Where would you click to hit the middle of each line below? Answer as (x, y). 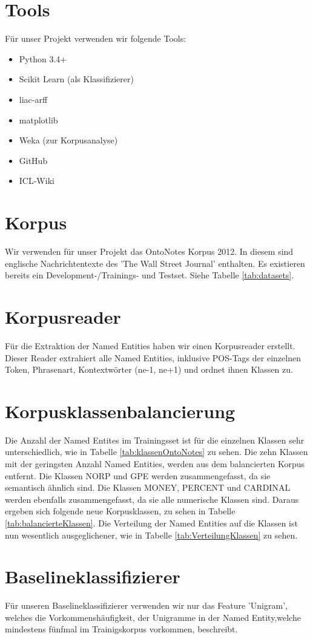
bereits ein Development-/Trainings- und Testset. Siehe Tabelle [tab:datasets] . (150, 275)
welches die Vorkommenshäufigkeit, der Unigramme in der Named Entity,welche (153, 617)
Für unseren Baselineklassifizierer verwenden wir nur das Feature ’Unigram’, (146, 605)
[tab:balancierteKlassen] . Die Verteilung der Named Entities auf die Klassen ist (151, 523)
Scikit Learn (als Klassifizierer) (76, 79)
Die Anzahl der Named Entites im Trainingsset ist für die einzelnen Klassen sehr (155, 440)
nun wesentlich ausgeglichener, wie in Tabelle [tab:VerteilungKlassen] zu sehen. (151, 535)
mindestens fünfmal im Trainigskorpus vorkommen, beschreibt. (121, 629)
